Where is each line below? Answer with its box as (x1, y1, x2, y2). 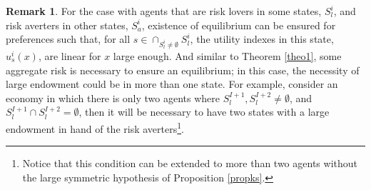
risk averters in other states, (6, 17, 128, 32)
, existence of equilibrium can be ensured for (141, 17, 336, 32)
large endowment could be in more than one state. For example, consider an (6, 76, 338, 91)
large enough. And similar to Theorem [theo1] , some (113, 48, 342, 63)
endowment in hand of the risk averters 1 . (6, 119, 184, 136)
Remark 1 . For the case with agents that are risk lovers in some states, (6, 4, 322, 18)
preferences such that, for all (6, 31, 131, 46)
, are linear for (38, 48, 101, 63)
